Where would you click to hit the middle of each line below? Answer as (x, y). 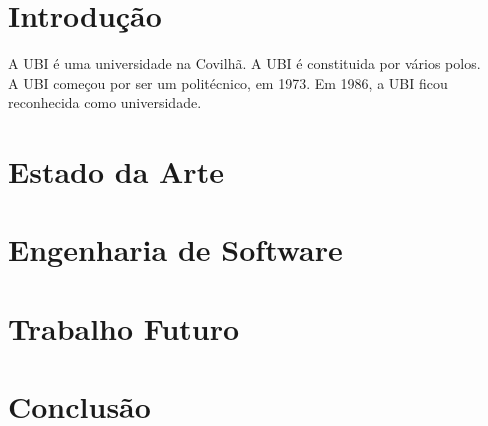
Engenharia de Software (175, 249)
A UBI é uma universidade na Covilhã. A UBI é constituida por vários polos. (244, 63)
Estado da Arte (116, 171)
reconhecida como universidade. (105, 102)
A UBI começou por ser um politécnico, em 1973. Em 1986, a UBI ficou (228, 82)
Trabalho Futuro (124, 327)
